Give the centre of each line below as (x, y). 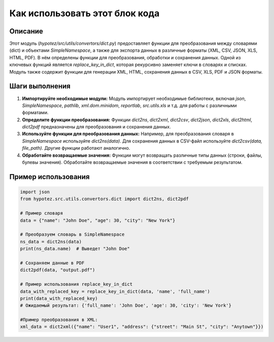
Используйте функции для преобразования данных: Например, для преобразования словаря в (128, 134)
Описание (26, 31)
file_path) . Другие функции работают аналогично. (76, 148)
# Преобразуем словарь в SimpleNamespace (72, 234)
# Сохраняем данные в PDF (52, 263)
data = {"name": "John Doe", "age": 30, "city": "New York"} (98, 220)
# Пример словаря (42, 213)
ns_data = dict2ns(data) (51, 242)
